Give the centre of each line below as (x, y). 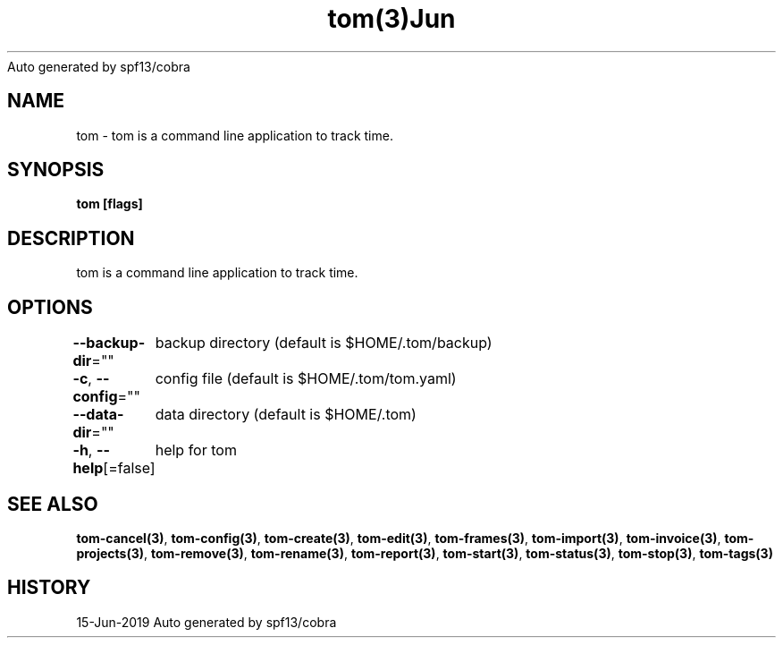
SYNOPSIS (56, 170)
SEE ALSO (53, 504)
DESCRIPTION (71, 238)
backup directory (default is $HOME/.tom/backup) (324, 343)
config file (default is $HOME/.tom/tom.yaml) (306, 379)
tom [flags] (109, 204)
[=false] (129, 468)
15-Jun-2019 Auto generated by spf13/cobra (206, 622)
